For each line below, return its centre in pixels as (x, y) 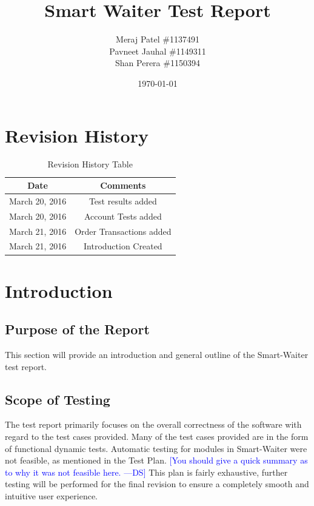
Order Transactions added (123, 231)
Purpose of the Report (77, 329)
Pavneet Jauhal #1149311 (158, 51)
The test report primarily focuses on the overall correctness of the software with (153, 424)
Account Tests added (123, 216)
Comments (123, 185)
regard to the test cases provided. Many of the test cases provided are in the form (157, 437)
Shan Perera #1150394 (158, 63)
